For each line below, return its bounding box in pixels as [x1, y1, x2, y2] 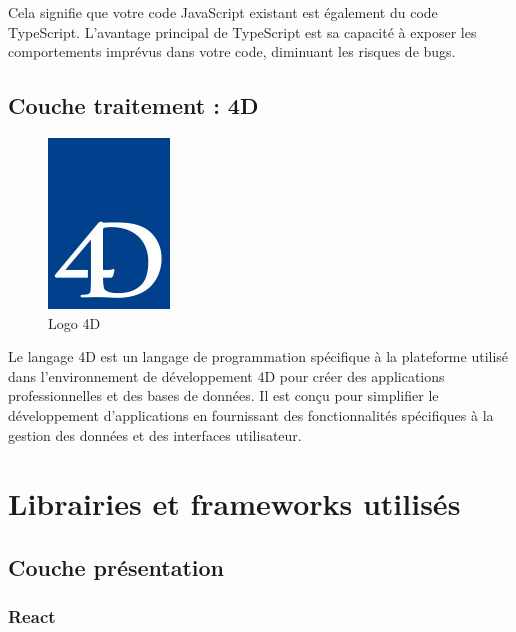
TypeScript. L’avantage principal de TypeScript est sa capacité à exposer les [8, 21, 477, 42]
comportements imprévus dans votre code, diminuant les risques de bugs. [8, 41, 456, 62]
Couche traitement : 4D [8, 90, 259, 121]
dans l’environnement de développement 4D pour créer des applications [8, 365, 445, 386]
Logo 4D [48, 312, 101, 333]
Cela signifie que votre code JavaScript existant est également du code [8, 2, 438, 22]
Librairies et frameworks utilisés [8, 483, 461, 524]
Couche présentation [8, 551, 225, 582]
